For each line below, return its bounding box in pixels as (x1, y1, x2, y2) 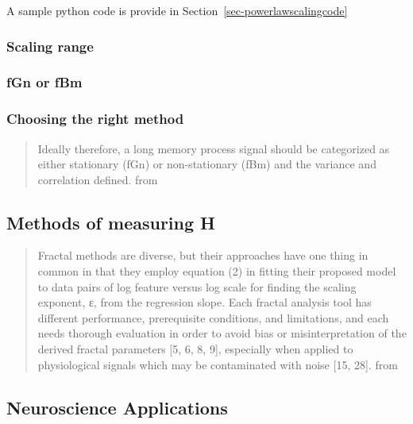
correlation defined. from (37, 171, 158, 187)
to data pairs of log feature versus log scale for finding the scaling (37, 278, 357, 295)
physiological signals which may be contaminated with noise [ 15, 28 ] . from (37, 356, 398, 372)
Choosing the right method (6, 109, 184, 129)
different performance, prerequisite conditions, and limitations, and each (37, 309, 389, 326)
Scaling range (6, 36, 94, 56)
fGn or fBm (6, 72, 83, 92)
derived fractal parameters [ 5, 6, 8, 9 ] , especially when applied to (37, 341, 353, 357)
